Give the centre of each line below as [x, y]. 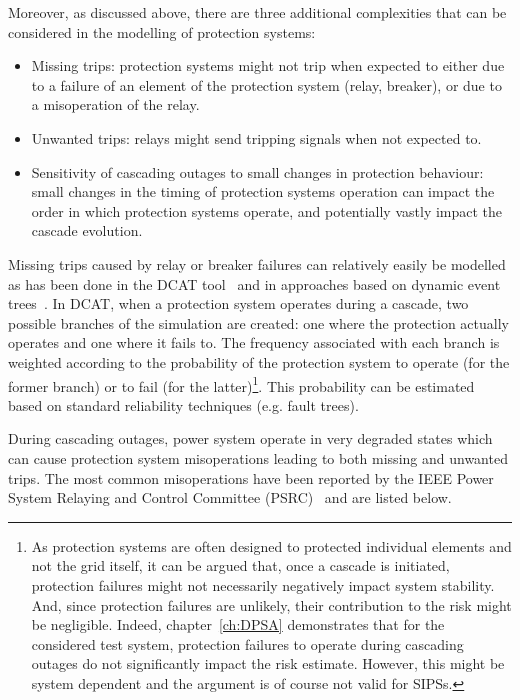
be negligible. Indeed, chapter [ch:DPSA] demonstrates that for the [238, 624]
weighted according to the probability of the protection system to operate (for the [259, 361]
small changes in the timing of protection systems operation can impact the [263, 191]
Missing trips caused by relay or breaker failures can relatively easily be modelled [257, 263]
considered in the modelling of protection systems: [162, 31]
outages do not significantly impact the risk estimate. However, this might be [268, 663]
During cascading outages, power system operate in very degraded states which [250, 438]
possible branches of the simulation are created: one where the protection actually [258, 322]
